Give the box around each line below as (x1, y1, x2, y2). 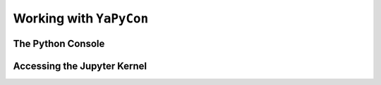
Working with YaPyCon (13, 11, 149, 26)
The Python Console (13, 37, 105, 49)
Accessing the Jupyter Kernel (13, 60, 147, 72)
